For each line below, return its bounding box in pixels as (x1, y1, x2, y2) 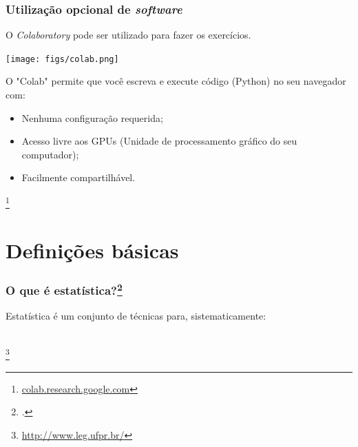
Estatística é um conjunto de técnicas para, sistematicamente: (6, 309, 266, 323)
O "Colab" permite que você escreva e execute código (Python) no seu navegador (6, 74, 346, 88)
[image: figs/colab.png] (6, 54, 119, 64)
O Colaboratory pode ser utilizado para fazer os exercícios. (6, 28, 251, 42)
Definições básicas (6, 236, 179, 264)
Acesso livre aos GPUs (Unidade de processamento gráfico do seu (21, 134, 297, 148)
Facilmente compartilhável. (21, 170, 136, 185)
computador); (21, 147, 79, 161)
